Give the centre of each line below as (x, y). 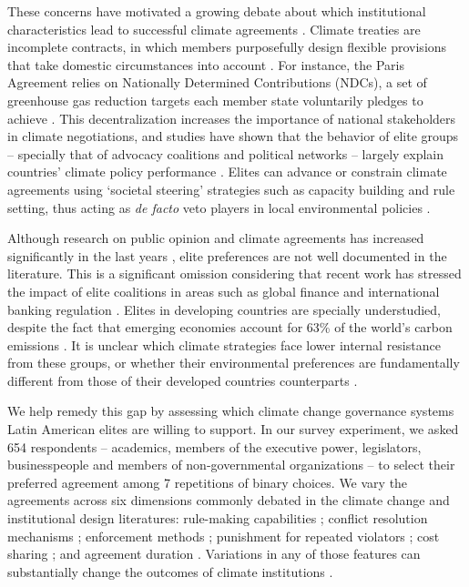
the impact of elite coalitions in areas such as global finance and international (224, 291)
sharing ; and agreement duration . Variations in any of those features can (214, 554)
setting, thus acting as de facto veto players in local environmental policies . (219, 207)
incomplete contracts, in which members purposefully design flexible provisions (227, 47)
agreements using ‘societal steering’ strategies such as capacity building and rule (231, 189)
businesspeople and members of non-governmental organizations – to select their (231, 465)
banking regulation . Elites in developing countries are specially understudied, (224, 309)
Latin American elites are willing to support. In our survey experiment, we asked (233, 429)
